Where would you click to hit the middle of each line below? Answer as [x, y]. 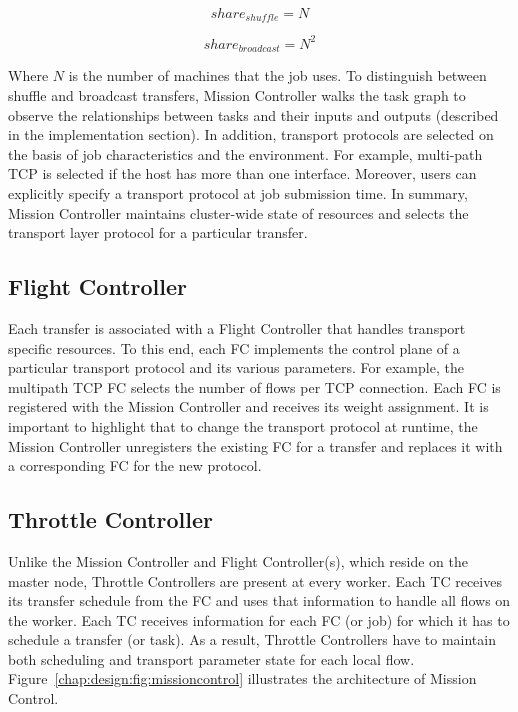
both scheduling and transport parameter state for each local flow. [211, 658]
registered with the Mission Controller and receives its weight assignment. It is [248, 406]
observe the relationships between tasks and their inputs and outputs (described [253, 114]
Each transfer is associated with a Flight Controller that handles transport [237, 327]
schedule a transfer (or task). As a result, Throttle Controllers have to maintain [252, 639]
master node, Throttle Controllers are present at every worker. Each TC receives [255, 580]
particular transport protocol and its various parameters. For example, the [236, 367]
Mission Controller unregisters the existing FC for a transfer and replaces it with [255, 445]
